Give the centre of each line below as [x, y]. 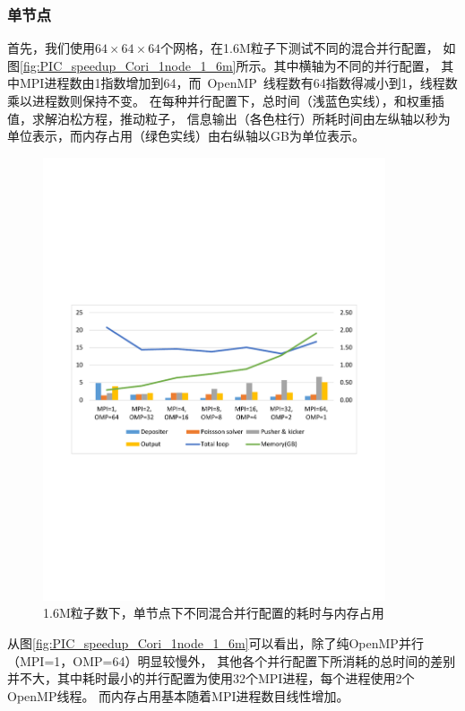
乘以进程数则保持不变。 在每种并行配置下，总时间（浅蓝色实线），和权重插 [226, 100]
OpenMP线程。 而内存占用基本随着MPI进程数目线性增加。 [178, 695]
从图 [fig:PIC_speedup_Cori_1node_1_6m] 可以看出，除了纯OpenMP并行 [215, 642]
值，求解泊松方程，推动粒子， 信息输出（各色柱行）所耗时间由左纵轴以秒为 [229, 118]
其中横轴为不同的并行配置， [355, 65]
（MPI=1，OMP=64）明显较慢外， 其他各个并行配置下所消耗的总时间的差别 [232, 660]
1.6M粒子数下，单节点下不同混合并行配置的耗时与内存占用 [214, 613]
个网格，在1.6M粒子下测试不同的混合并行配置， [300, 48]
